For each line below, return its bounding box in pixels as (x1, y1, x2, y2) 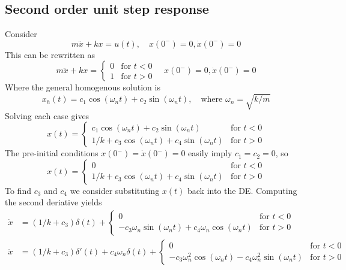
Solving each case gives (5, 109, 90, 122)
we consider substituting (70, 184, 160, 196)
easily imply (188, 147, 232, 159)
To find (5, 184, 31, 196)
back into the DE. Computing (187, 184, 297, 196)
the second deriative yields (5, 196, 102, 208)
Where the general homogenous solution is (5, 81, 160, 93)
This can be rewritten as (5, 48, 95, 60)
